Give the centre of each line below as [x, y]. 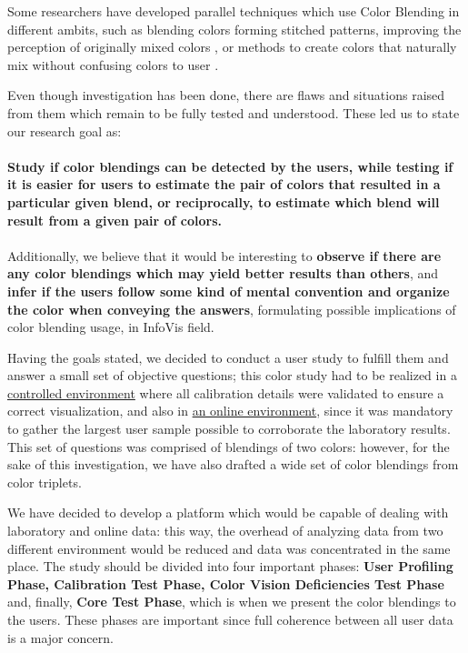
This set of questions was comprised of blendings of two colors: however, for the [229, 446]
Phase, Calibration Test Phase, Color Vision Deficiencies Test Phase [226, 583]
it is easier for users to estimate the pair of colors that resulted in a [224, 184]
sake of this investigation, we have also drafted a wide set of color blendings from [233, 464]
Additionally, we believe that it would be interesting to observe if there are [224, 255]
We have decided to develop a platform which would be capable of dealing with [228, 512]
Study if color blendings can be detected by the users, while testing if [230, 166]
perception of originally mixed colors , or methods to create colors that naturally [232, 47]
